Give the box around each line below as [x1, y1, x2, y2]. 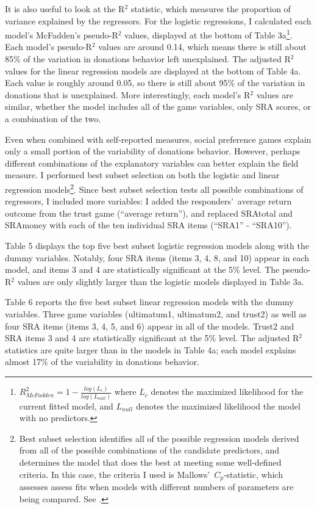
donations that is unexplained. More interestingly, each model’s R [5, 88, 251, 101]
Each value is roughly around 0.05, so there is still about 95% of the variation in [5, 76, 305, 89]
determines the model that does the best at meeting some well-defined [19, 455, 282, 468]
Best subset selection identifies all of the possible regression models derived [19, 431, 299, 444]
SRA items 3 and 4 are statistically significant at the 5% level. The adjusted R [5, 331, 299, 344]
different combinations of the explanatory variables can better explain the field [5, 156, 299, 169]
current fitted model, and [19, 399, 113, 412]
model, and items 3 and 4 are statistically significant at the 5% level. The [5, 263, 280, 276]
